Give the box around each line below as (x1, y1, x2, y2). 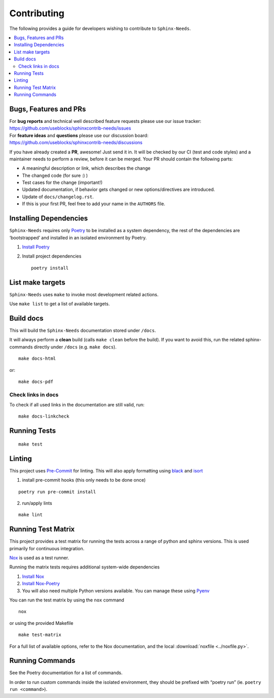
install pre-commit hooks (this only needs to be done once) (22, 477, 146, 483)
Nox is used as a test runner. (9, 554, 70, 561)
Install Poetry (22, 244, 50, 250)
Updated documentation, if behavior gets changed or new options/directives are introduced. (22, 186, 215, 193)
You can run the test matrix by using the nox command (9, 597, 124, 603)
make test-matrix (18, 632, 61, 638)
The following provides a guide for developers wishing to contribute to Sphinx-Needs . (9, 25, 191, 31)
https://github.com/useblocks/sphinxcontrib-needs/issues (9, 125, 131, 132)
